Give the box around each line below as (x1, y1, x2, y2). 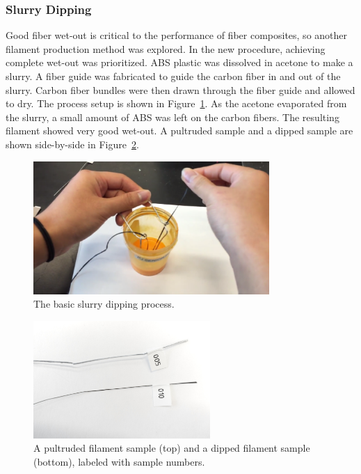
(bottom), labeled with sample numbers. (33, 454, 205, 468)
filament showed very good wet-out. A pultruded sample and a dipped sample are (6, 123, 353, 138)
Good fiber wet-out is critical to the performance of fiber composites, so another (6, 28, 348, 42)
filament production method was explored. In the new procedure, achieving (6, 41, 326, 56)
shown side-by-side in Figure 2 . (6, 136, 139, 151)
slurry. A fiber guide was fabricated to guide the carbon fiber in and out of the (6, 69, 341, 83)
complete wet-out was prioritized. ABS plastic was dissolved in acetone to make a (6, 55, 353, 70)
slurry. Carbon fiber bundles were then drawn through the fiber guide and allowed (6, 82, 355, 97)
